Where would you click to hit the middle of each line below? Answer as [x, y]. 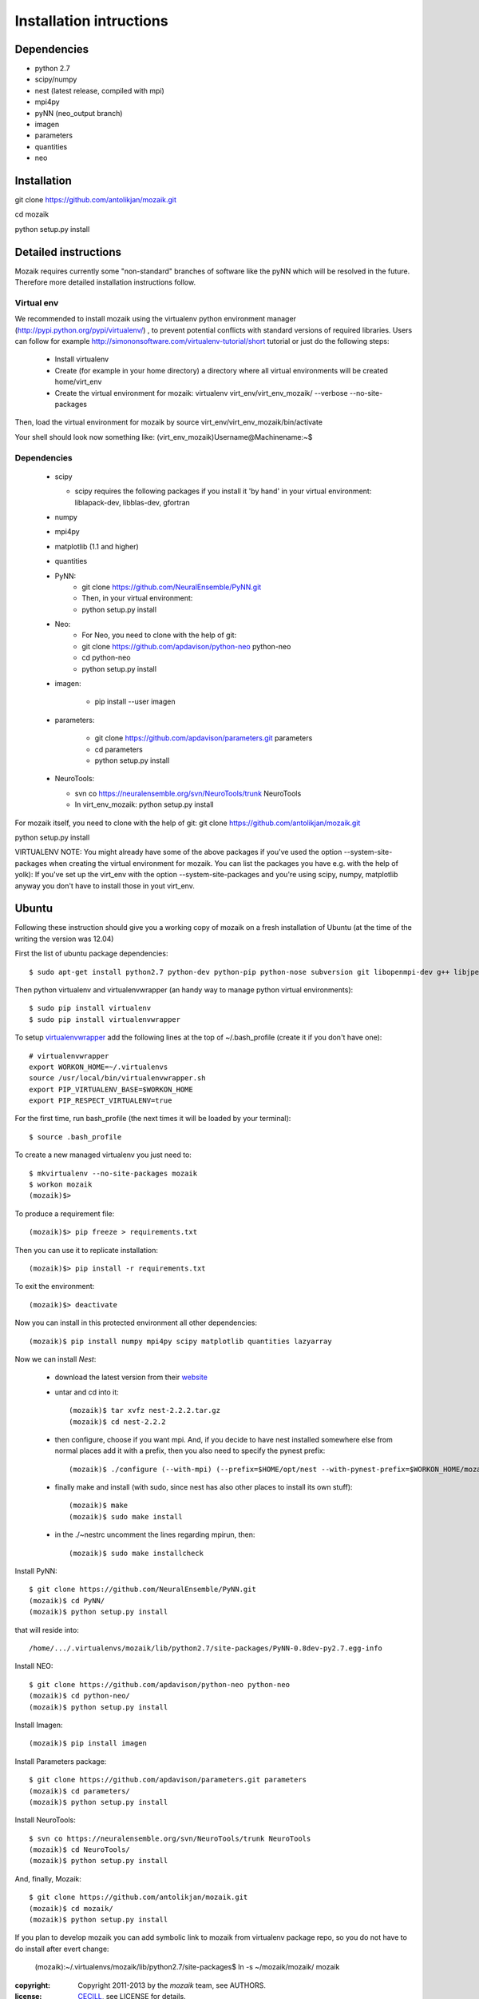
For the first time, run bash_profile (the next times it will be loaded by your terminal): [153, 1119]
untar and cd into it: [87, 1392]
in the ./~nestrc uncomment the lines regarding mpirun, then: [155, 1534]
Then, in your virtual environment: [137, 598]
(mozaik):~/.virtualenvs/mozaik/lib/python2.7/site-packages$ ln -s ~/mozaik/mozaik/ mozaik [187, 1967]
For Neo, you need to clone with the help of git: [159, 635]
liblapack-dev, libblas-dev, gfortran [133, 502]
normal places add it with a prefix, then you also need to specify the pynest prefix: [190, 1450]
